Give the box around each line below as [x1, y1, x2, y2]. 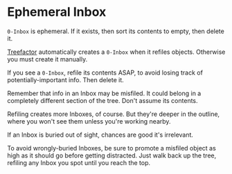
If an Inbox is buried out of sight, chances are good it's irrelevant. [7, 130, 194, 139]
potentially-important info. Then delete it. [7, 75, 125, 84]
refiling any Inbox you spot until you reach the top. [7, 158, 151, 166]
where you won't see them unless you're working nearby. [7, 117, 171, 125]
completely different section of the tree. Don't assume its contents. [7, 96, 199, 104]
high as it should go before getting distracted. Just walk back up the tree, [7, 151, 217, 159]
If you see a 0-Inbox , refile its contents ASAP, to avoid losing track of [7, 68, 203, 77]
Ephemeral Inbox [7, 4, 107, 20]
